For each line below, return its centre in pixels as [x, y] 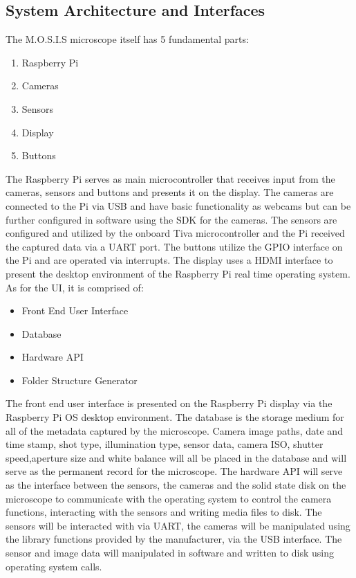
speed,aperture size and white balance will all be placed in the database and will [176, 457]
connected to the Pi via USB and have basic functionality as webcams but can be [178, 205]
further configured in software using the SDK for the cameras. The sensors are [171, 219]
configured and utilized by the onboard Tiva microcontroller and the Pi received [175, 233]
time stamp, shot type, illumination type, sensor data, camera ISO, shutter [165, 444]
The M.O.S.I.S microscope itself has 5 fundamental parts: [127, 39]
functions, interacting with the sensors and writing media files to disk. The [164, 512]
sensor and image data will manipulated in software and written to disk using [170, 553]
